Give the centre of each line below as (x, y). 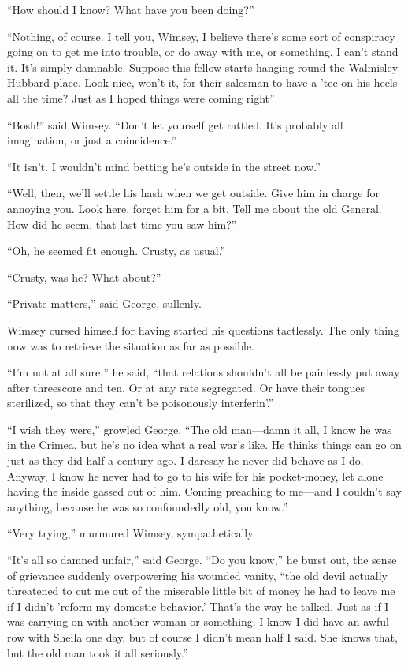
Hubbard (29, 82)
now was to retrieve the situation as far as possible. (131, 345)
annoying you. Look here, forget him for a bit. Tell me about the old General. (195, 208)
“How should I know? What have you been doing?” (131, 9)
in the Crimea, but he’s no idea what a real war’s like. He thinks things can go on (204, 445)
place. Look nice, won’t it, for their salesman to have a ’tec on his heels (225, 82)
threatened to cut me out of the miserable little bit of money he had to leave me (201, 591)
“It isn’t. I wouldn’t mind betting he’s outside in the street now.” (164, 166)
